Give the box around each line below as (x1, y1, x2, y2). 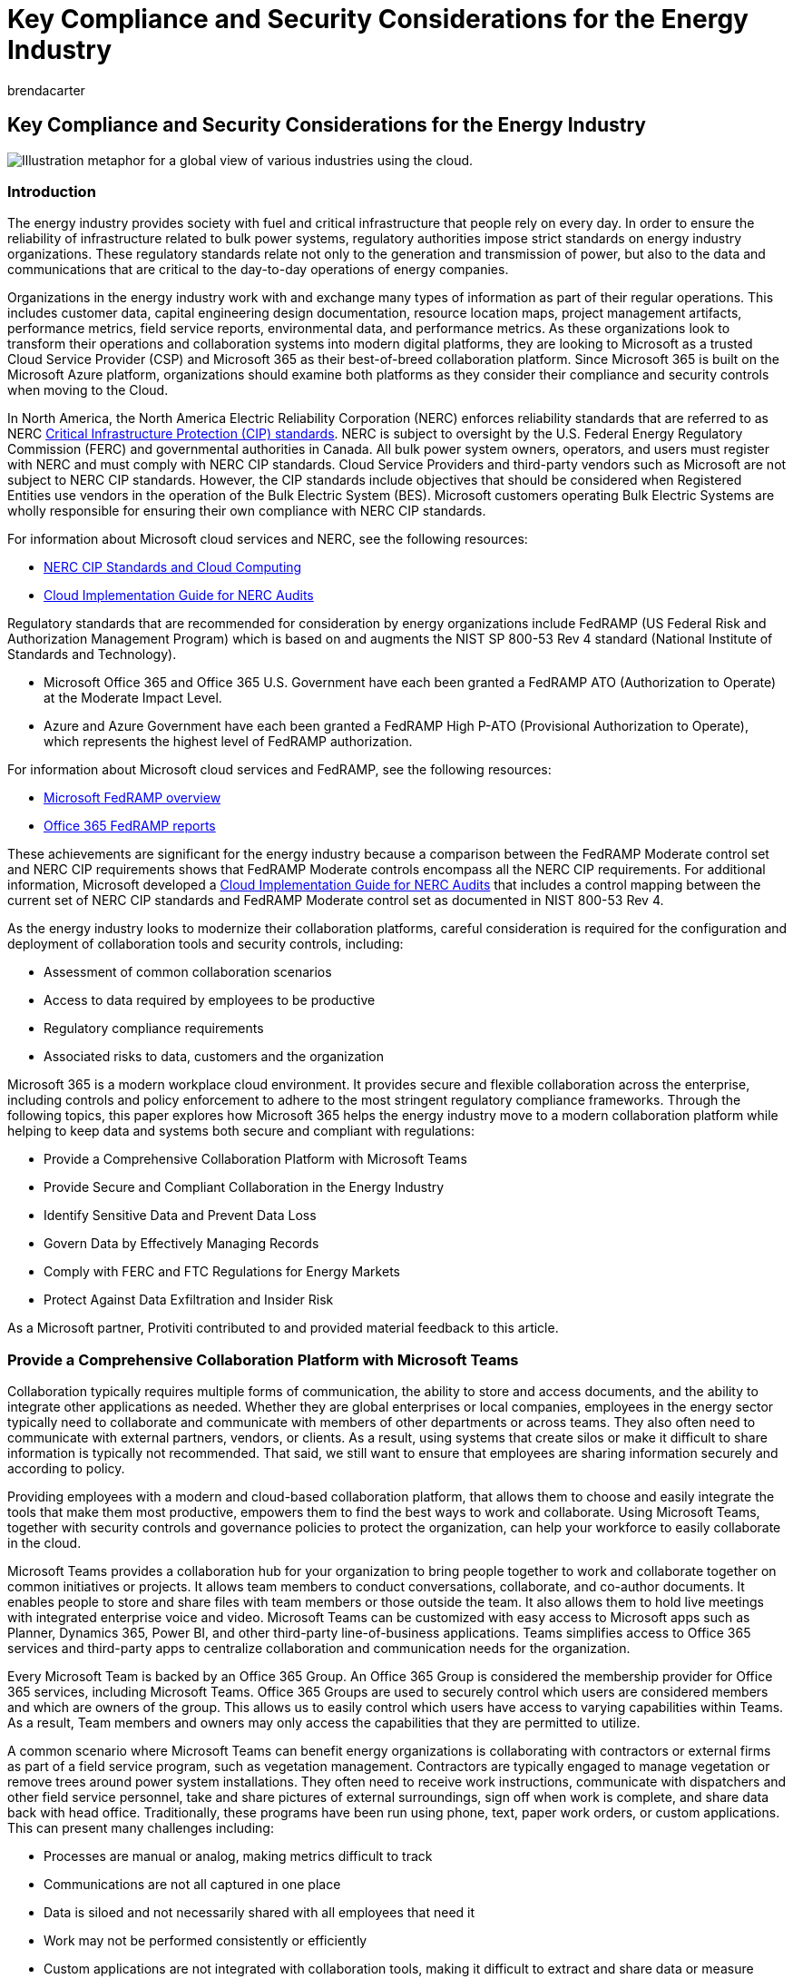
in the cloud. (7, 1535, 82, 1551)
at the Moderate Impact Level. (44, 690, 222, 706)
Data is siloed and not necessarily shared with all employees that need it (44, 1905, 475, 1921)
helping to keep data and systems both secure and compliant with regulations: (7, 1123, 475, 1139)
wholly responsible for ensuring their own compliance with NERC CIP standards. (7, 503, 486, 519)
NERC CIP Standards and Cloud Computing (44, 559, 302, 576)
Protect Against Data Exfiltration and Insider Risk (44, 1292, 334, 1308)
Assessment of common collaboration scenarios (44, 964, 332, 980)
